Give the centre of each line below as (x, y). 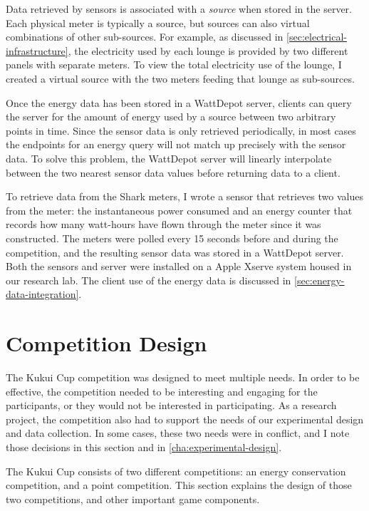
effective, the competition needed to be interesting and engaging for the (162, 391)
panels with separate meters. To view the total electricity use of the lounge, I (174, 64)
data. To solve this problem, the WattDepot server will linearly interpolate (169, 158)
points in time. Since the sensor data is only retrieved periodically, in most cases (181, 130)
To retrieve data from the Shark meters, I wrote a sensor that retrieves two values (184, 196)
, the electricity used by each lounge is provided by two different (208, 50)
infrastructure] (37, 50)
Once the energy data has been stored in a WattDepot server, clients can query (179, 102)
